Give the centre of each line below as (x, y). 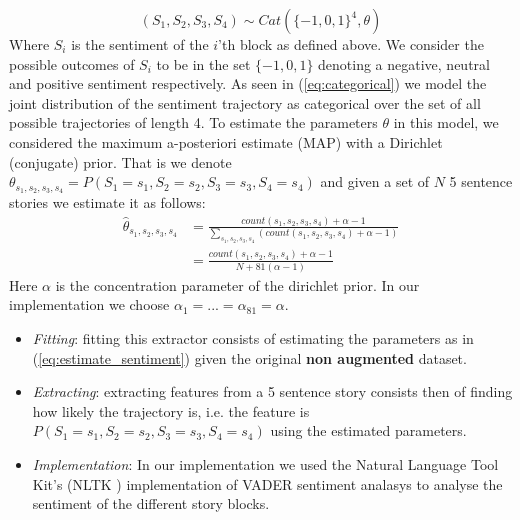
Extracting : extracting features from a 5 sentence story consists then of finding (272, 391)
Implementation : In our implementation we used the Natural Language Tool (265, 464)
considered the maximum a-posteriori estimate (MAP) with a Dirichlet (226, 141)
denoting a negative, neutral (404, 63)
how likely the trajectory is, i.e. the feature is (171, 410)
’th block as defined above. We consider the (351, 44)
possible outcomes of (72, 63)
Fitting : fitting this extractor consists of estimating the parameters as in (253, 338)
